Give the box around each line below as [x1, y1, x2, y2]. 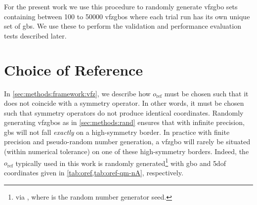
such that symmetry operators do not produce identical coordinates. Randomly [4, 107, 244, 118]
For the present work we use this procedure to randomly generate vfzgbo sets [4, 1, 238, 11]
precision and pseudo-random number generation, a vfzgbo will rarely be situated [4, 136, 251, 147]
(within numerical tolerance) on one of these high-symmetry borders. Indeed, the [4, 146, 249, 157]
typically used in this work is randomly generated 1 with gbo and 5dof [15, 156, 226, 168]
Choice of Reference [4, 59, 143, 80]
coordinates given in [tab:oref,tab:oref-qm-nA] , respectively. [4, 167, 183, 177]
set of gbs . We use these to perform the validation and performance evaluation [4, 21, 241, 31]
